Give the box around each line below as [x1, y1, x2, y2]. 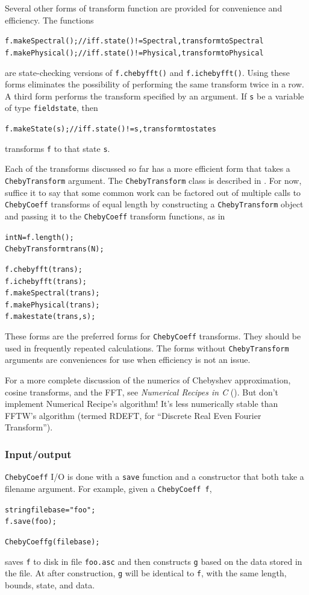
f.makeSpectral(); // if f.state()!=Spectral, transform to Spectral [5, 37, 264, 46]
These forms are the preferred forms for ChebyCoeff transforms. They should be [5, 330, 301, 342]
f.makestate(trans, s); [5, 312, 96, 321]
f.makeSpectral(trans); [5, 289, 100, 298]
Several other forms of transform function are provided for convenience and [5, 2, 282, 14]
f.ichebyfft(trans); [5, 277, 87, 286]
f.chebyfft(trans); [5, 265, 83, 274]
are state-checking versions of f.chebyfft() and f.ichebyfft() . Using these [5, 66, 290, 78]
